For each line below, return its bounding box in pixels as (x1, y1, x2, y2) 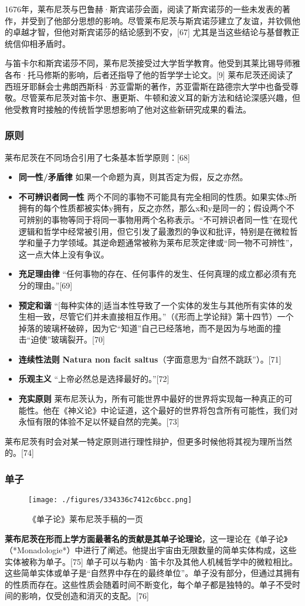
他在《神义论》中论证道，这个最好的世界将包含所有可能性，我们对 (43, 404, 298, 416)
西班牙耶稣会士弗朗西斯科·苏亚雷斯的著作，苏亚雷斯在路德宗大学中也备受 (5, 80, 290, 92)
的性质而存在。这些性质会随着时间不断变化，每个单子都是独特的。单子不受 (5, 578, 292, 590)
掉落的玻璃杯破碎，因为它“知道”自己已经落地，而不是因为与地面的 (18, 321, 273, 334)
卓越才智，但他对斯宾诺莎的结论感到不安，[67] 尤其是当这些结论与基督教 (12, 26, 292, 38)
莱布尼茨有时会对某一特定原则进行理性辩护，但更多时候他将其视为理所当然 (5, 435, 292, 447)
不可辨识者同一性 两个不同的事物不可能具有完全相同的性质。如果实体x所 (18, 190, 297, 202)
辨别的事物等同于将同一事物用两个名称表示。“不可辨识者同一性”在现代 (26, 213, 298, 225)
